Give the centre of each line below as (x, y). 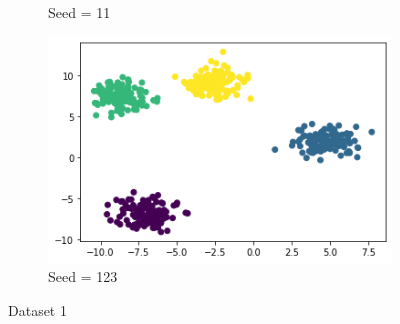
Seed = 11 (79, 12)
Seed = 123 (83, 276)
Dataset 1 (37, 310)
